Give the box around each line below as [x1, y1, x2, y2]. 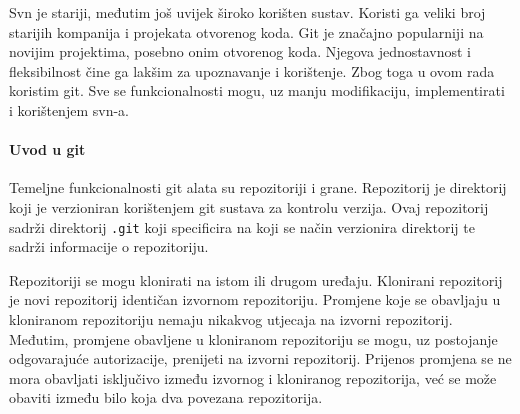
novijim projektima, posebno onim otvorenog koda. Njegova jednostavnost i [9, 41, 471, 62]
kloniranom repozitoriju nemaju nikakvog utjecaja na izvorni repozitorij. [9, 308, 453, 329]
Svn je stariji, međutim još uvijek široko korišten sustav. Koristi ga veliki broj [9, 2, 486, 22]
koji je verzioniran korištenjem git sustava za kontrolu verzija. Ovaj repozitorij [9, 196, 489, 217]
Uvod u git [9, 139, 86, 160]
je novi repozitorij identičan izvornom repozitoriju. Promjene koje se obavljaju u [9, 289, 501, 310]
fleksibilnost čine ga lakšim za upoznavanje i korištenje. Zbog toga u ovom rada [9, 60, 495, 81]
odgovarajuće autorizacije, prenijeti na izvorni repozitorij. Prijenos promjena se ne [9, 348, 512, 369]
